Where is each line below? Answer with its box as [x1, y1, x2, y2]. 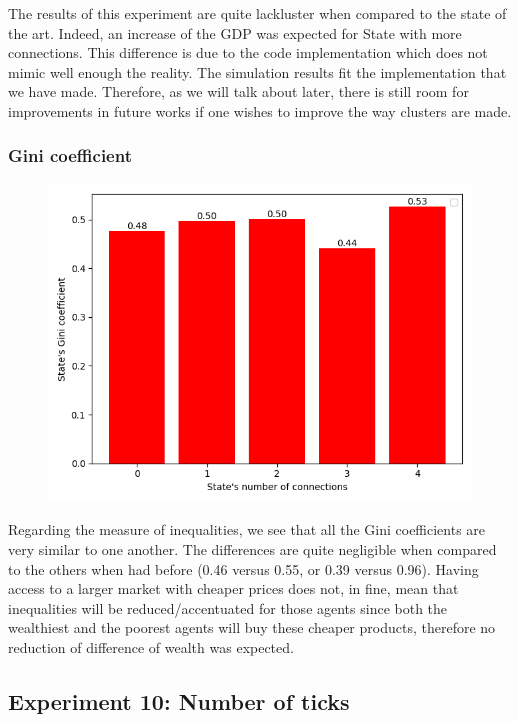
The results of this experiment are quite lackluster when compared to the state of [8, 3, 507, 23]
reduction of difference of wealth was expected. [8, 636, 294, 657]
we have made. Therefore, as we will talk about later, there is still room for [8, 81, 469, 102]
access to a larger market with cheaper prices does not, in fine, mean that [8, 578, 459, 599]
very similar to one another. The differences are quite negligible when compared [8, 538, 497, 559]
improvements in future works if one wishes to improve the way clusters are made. [8, 100, 512, 121]
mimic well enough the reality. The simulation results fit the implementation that [8, 61, 507, 82]
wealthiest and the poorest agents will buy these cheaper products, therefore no [8, 617, 496, 638]
